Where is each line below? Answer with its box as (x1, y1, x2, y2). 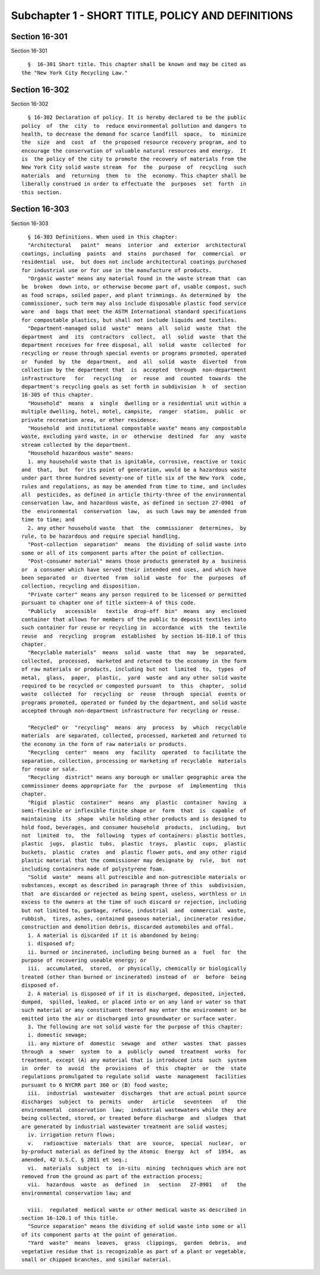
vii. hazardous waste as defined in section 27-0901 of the (27, 1181, 247, 1188)
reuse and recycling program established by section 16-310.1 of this (21, 633, 247, 639)
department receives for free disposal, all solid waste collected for (21, 342, 247, 349)
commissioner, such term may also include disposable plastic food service (21, 300, 247, 307)
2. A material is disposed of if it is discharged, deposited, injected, (27, 990, 247, 997)
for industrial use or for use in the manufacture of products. (21, 267, 213, 273)
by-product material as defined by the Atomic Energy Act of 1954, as (21, 1148, 247, 1155)
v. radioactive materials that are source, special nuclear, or (27, 1140, 247, 1147)
